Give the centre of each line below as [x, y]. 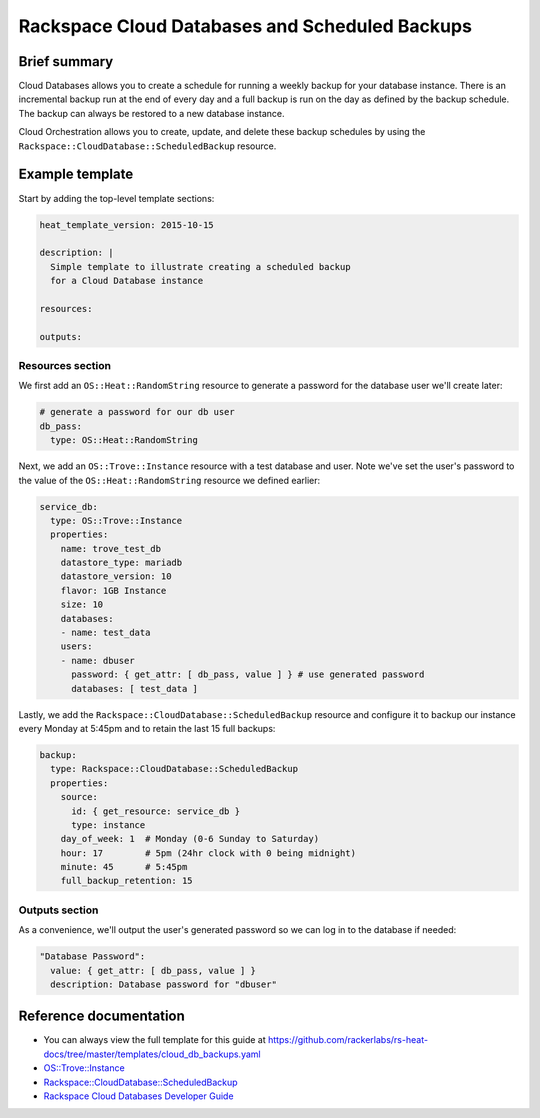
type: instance [108, 824]
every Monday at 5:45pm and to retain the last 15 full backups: [147, 728]
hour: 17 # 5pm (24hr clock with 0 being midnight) [208, 853]
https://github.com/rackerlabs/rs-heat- [348, 1040]
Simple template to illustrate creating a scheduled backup [200, 266]
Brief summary [66, 61]
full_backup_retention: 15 [127, 881]
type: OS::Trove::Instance [116, 520]
